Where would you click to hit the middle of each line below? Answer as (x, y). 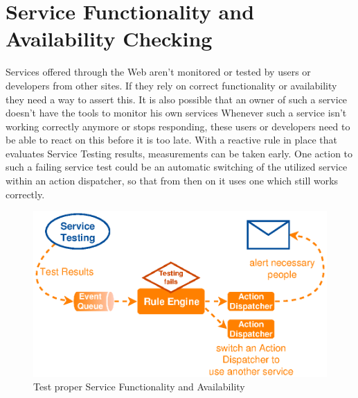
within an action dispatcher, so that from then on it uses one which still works (172, 181)
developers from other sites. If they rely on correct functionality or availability (171, 85)
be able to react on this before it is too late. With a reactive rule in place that (172, 140)
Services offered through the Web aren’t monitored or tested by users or (158, 72)
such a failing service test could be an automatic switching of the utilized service (177, 167)
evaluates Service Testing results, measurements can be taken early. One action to (179, 153)
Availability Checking (109, 38)
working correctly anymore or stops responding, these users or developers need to (178, 126)
